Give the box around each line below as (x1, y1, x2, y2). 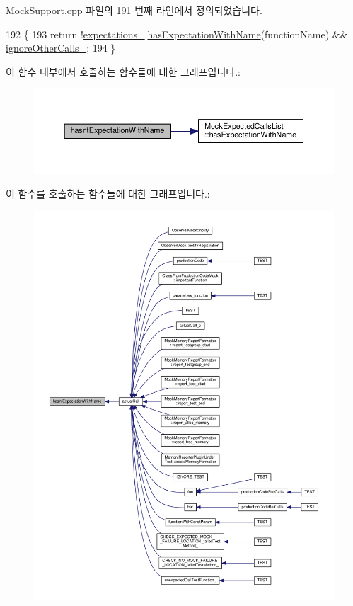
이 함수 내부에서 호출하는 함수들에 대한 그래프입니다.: (6, 64, 241, 79)
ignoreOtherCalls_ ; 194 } (6, 40, 116, 55)
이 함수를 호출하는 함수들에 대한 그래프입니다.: (6, 186, 210, 201)
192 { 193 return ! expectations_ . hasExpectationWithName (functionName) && (6, 26, 348, 41)
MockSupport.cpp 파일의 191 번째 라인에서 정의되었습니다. (6, 3, 262, 17)
